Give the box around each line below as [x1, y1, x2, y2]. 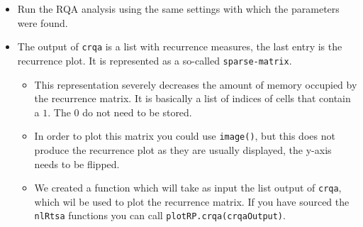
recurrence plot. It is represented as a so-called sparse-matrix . [17, 52, 292, 67]
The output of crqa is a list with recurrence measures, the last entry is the [17, 39, 342, 54]
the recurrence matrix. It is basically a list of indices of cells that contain [34, 91, 351, 106]
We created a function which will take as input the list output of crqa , [34, 180, 342, 195]
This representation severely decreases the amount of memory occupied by [34, 77, 357, 92]
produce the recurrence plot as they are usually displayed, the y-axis [34, 142, 332, 157]
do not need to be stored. [82, 104, 192, 119]
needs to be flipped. [34, 156, 120, 171]
